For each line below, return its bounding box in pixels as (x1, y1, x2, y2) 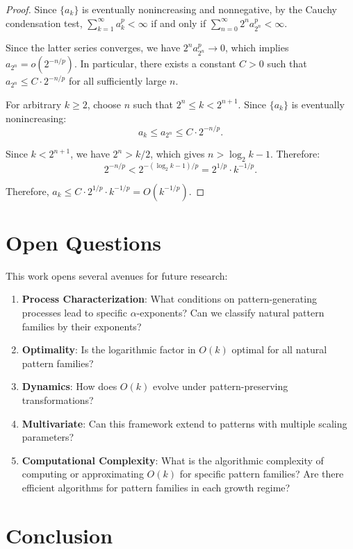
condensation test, (6, 15, 83, 30)
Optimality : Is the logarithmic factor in (22, 342, 196, 357)
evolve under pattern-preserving (152, 379, 288, 394)
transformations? (22, 392, 94, 407)
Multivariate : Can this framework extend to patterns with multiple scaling (22, 416, 347, 430)
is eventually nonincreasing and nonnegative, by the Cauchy (82, 2, 338, 16)
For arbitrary (6, 96, 62, 111)
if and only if (151, 15, 206, 30)
